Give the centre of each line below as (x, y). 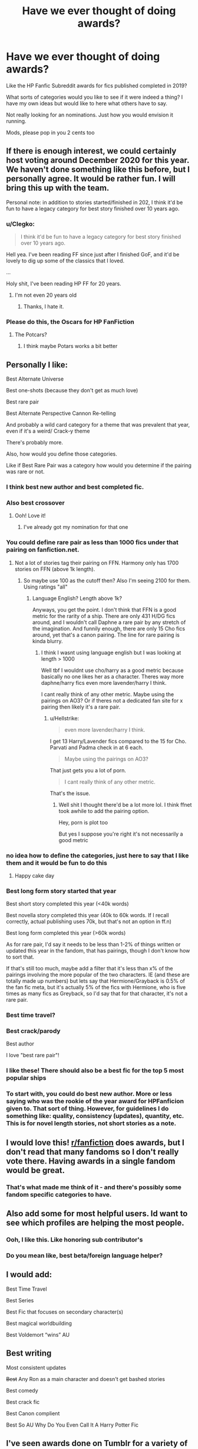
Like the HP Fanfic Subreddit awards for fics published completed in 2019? (97, 85)
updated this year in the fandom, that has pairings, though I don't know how (98, 951)
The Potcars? (31, 334)
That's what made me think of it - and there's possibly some (94, 1187)
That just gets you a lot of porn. (88, 770)
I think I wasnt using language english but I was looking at (111, 652)
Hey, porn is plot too (83, 822)
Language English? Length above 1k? (77, 598)
